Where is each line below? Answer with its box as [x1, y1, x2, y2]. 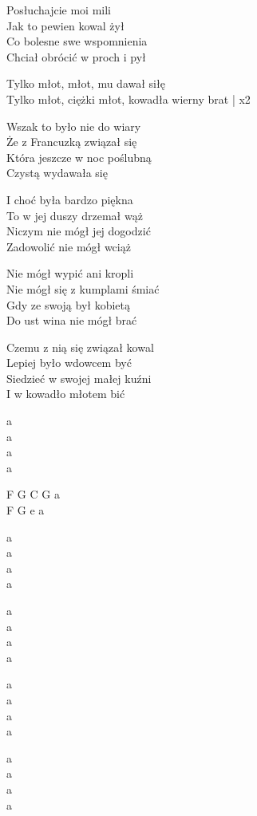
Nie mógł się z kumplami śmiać [6, 280, 160, 297]
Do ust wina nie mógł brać [6, 312, 137, 329]
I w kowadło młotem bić [6, 385, 125, 402]
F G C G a [6, 486, 60, 503]
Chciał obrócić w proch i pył [6, 48, 146, 65]
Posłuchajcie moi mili [6, 2, 111, 18]
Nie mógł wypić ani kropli [6, 265, 134, 282]
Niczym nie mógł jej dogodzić [6, 223, 151, 239]
